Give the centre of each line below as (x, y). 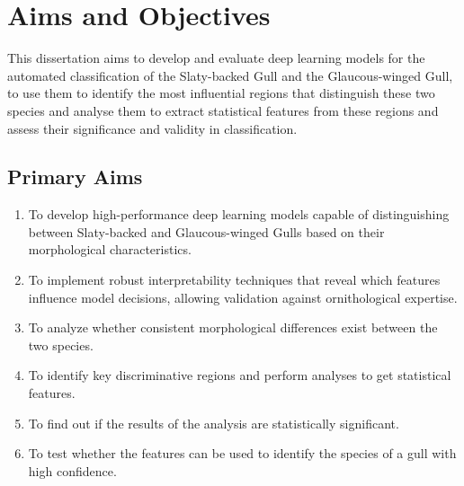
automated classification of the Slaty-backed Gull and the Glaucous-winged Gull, (230, 75)
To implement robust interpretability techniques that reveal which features (234, 280)
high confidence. (72, 470)
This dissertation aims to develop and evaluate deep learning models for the (216, 58)
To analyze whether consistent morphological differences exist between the (233, 327)
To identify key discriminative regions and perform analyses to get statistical (240, 375)
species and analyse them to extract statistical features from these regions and (223, 110)
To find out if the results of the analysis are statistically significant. (214, 423)
